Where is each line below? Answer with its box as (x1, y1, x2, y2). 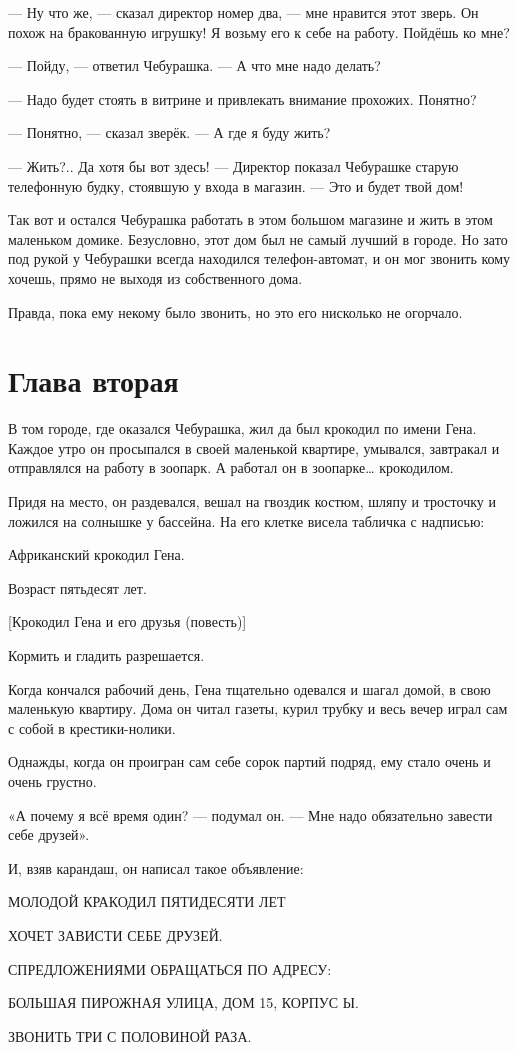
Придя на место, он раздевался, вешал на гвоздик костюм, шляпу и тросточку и (8, 491, 496, 512)
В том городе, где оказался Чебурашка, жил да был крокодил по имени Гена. (8, 418, 477, 439)
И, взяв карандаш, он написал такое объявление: (8, 857, 304, 878)
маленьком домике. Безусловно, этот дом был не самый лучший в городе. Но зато (8, 228, 508, 249)
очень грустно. (8, 770, 97, 791)
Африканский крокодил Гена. (8, 544, 185, 565)
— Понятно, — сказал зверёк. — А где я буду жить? (8, 122, 331, 143)
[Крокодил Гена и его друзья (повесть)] (8, 611, 247, 632)
